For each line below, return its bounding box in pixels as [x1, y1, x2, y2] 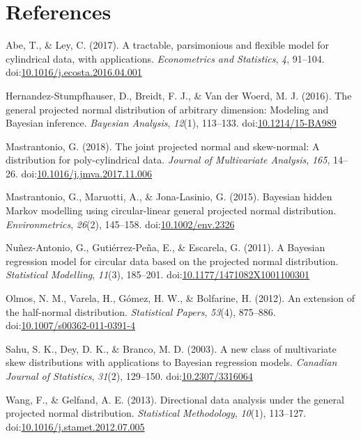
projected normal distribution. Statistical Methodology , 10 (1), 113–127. [6, 406, 307, 420]
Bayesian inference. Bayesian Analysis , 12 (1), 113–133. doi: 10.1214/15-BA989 [6, 115, 337, 130]
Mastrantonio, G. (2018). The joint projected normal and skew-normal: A [6, 138, 320, 153]
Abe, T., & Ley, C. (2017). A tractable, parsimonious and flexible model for [6, 38, 330, 52]
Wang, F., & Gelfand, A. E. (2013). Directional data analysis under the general [6, 392, 344, 406]
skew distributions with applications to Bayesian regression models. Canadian [6, 355, 337, 369]
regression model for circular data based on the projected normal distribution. [6, 253, 339, 268]
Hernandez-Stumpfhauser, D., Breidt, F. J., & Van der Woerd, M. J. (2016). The [6, 88, 352, 102]
